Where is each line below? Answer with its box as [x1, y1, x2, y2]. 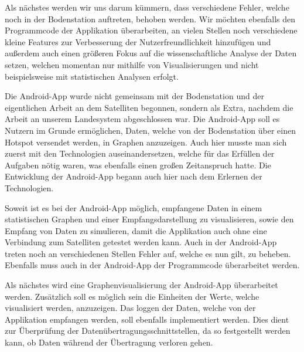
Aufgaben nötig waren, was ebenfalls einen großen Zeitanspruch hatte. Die [5, 158, 271, 171]
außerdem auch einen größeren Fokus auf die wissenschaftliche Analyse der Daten [5, 47, 297, 59]
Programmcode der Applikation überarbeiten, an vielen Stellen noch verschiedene [5, 24, 298, 36]
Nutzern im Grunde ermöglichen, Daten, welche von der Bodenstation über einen [5, 124, 296, 136]
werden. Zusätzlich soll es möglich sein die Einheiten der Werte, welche [5, 290, 259, 302]
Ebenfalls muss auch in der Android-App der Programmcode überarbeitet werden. [5, 259, 300, 271]
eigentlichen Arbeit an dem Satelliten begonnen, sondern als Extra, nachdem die [5, 101, 293, 113]
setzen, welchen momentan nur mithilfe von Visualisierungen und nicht [5, 58, 259, 70]
